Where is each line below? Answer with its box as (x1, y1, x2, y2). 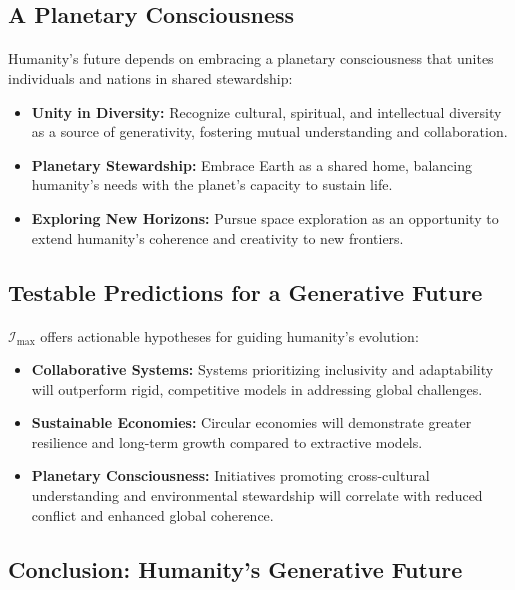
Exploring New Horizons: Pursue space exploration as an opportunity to (31, 207, 499, 228)
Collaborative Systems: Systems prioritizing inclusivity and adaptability (31, 359, 494, 380)
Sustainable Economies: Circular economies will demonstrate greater (31, 412, 472, 433)
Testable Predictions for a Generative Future (8, 276, 483, 307)
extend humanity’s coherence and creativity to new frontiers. (31, 227, 404, 248)
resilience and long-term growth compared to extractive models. (31, 431, 423, 452)
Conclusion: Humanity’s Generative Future (8, 553, 463, 584)
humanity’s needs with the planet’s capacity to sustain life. (31, 174, 393, 195)
